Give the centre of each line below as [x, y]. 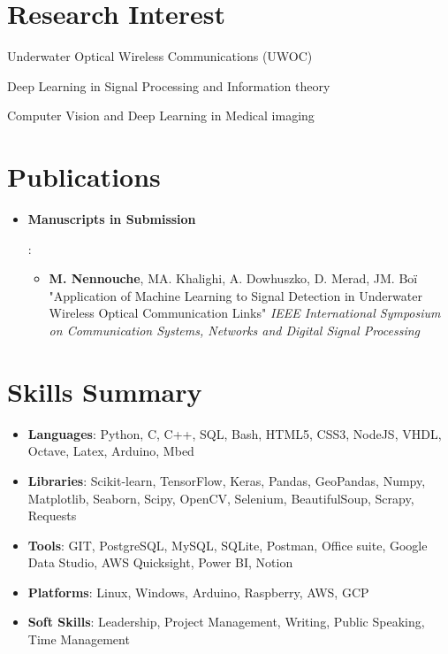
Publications [84, 177]
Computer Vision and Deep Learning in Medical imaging [161, 115]
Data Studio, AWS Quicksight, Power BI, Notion [160, 562]
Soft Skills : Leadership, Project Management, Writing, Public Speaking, [226, 622]
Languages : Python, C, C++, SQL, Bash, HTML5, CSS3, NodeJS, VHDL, [235, 433]
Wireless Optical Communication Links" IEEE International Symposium [245, 313]
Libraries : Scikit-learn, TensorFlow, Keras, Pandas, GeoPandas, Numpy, [227, 480]
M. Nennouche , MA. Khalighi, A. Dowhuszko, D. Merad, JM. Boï [233, 278]
